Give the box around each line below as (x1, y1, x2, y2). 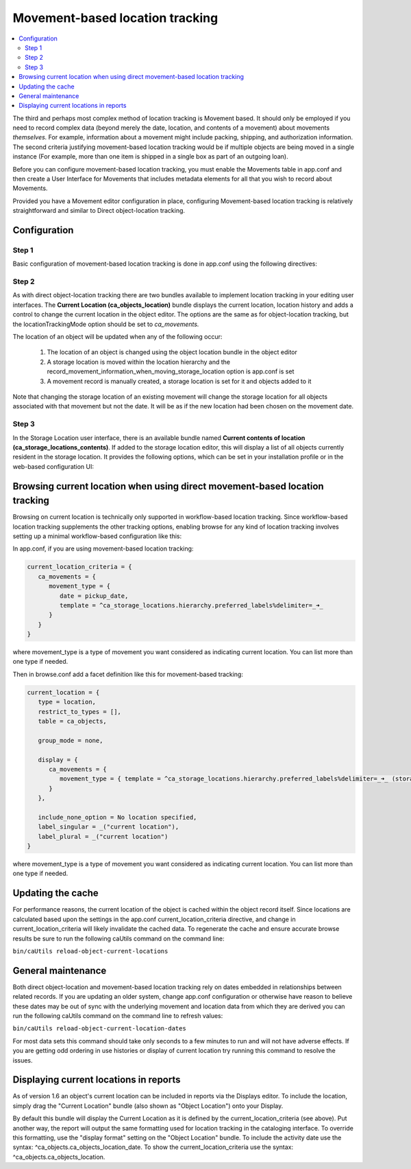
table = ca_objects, (38, 717, 108, 726)
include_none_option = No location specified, (38, 813, 197, 821)
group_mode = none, (38, 737, 103, 744)
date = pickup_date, (59, 592, 129, 600)
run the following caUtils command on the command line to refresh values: (12, 1012, 223, 1020)
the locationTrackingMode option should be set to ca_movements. (12, 320, 199, 328)
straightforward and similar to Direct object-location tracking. (12, 207, 185, 215)
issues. (12, 1056, 34, 1064)
